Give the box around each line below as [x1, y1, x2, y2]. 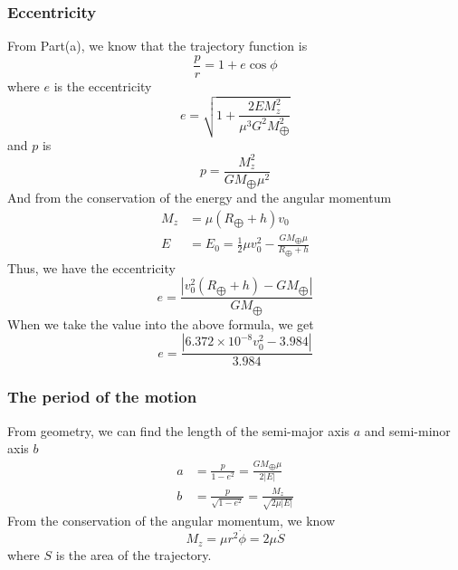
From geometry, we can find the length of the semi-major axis [7, 421, 350, 440]
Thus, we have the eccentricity [7, 258, 176, 277]
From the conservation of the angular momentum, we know [7, 511, 336, 530]
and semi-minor [364, 421, 451, 440]
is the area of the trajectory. [55, 545, 212, 564]
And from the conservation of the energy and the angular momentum [7, 188, 392, 207]
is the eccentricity [53, 76, 152, 95]
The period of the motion [7, 385, 197, 408]
